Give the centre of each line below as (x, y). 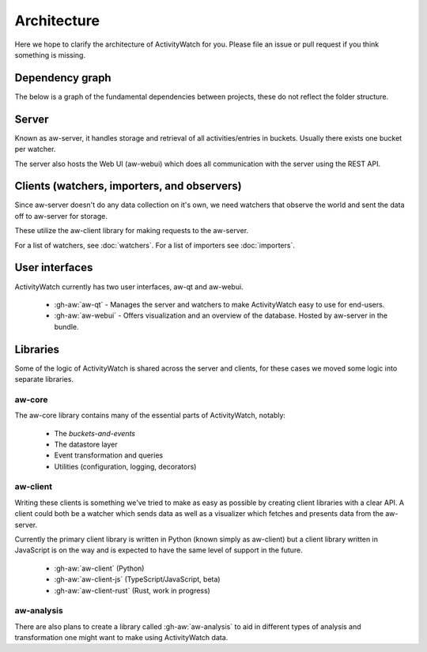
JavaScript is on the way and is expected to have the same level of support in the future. (159, 550)
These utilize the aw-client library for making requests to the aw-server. (132, 231)
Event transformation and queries (109, 455)
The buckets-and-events (95, 433)
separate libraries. (44, 379)
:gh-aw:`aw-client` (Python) (99, 568)
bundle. (66, 326)
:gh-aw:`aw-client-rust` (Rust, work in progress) (132, 590)
